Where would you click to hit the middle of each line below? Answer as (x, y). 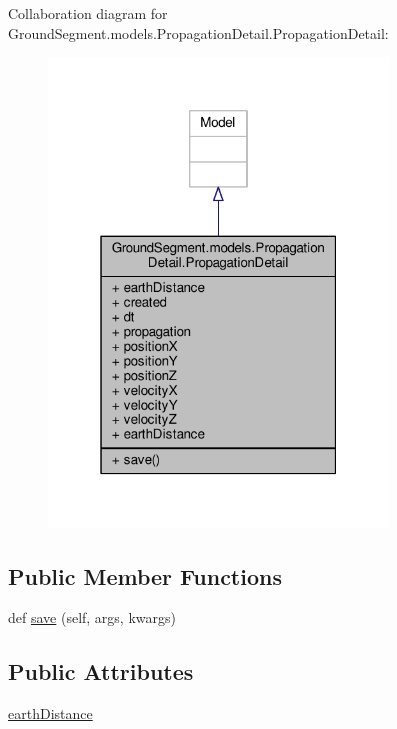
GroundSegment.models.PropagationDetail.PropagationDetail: (198, 32)
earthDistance (50, 713)
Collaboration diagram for (88, 13)
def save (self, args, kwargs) (92, 617)
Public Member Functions (145, 575)
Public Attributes (101, 671)
